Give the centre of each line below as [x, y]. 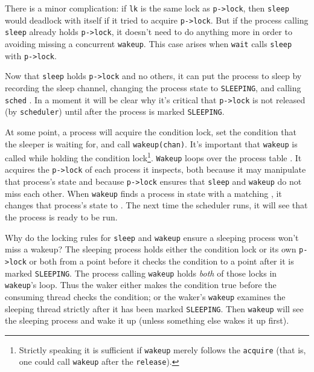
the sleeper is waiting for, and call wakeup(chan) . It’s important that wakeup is [151, 143]
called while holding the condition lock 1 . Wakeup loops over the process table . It [153, 157]
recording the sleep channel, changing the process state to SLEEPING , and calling [153, 87]
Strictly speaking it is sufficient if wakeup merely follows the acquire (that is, [162, 349]
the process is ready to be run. [61, 217]
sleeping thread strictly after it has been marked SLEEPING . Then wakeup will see [154, 308]
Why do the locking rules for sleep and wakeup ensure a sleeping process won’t [152, 237]
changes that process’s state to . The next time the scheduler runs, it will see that [156, 205]
